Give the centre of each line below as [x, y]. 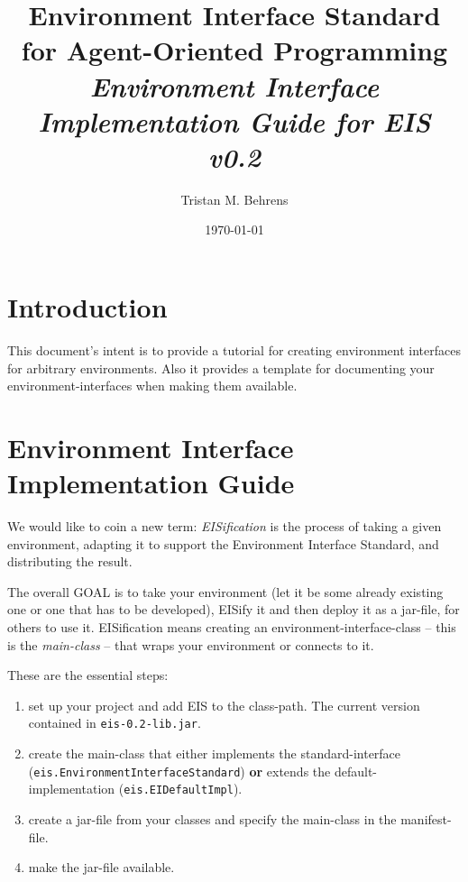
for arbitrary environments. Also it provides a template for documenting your [221, 367]
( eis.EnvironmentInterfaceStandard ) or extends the [179, 771]
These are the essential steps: [88, 675]
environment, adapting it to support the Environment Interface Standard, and [223, 543]
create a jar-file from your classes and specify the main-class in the [212, 819]
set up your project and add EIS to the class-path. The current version [224, 705]
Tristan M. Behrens [234, 199]
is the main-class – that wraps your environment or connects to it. [191, 644]
